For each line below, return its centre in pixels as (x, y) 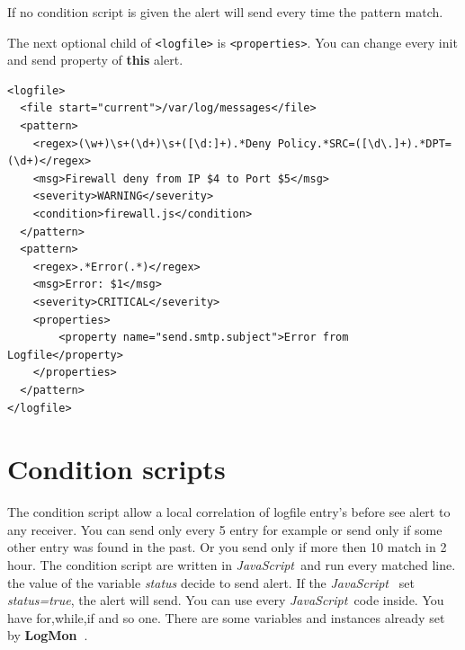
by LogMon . (48, 635)
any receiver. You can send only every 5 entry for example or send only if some (225, 529)
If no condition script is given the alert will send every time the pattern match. (225, 12)
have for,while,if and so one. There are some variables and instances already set (226, 617)
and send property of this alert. (95, 60)
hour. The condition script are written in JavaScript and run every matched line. (232, 565)
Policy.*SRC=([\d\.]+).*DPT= (364, 143)
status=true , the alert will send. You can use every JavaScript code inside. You (226, 600)
